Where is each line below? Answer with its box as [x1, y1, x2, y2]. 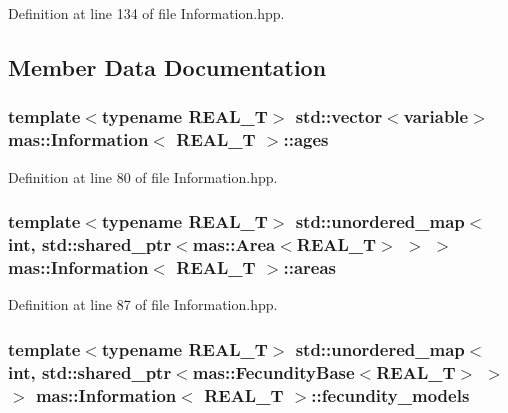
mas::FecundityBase [192, 359, 355, 384]
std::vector [295, 104, 383, 129]
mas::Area [192, 231, 276, 256]
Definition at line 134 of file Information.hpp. [8, 3, 285, 23]
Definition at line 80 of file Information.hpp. [8, 166, 278, 187]
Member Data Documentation [8, 51, 327, 82]
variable [403, 104, 469, 129]
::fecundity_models [311, 382, 470, 407]
